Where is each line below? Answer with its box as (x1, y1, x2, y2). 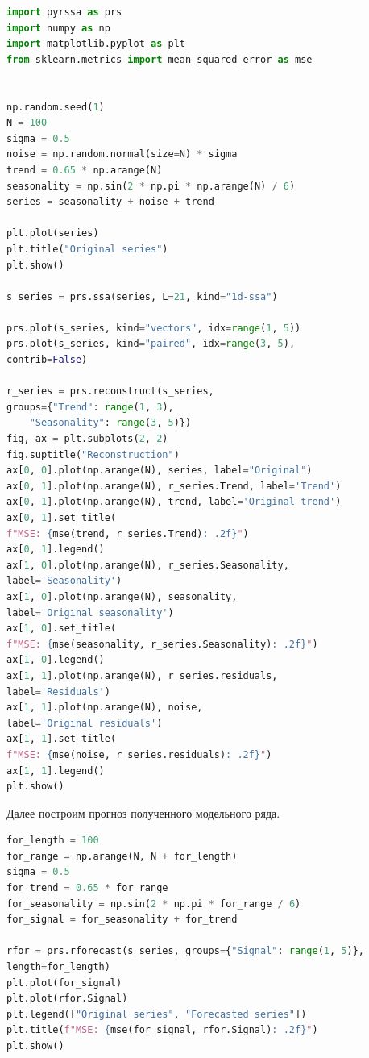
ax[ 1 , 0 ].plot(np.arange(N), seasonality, (6, 590, 238, 602)
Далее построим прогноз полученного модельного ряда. (6, 804, 280, 821)
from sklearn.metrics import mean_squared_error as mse (6, 53, 313, 65)
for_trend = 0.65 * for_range (6, 882, 168, 894)
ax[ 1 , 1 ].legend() (6, 764, 105, 777)
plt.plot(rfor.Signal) (6, 993, 128, 1005)
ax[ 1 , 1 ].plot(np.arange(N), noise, (6, 702, 203, 714)
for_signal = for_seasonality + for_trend (6, 914, 238, 926)
